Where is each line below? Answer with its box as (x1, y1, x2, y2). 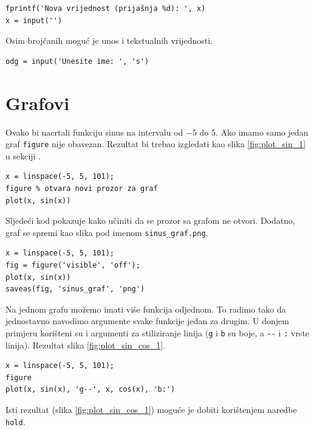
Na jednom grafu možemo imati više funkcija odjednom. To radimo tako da (5, 302, 286, 315)
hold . (5, 415, 26, 428)
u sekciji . (5, 149, 41, 162)
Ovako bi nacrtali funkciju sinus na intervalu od (5, 125, 183, 138)
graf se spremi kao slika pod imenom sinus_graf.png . (5, 226, 208, 238)
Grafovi (5, 90, 70, 115)
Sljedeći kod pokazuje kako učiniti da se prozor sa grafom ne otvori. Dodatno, (5, 214, 295, 227)
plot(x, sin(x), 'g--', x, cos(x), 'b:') (5, 385, 176, 394)
